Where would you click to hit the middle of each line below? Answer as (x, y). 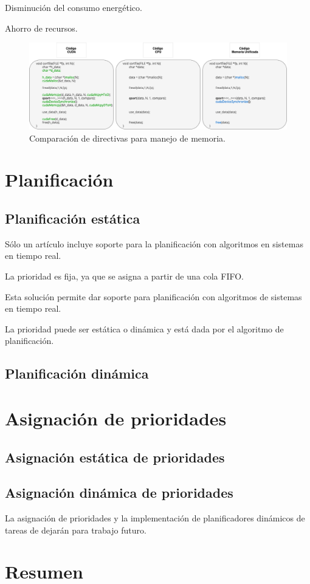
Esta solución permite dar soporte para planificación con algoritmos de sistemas (153, 296)
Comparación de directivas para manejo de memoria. (127, 138)
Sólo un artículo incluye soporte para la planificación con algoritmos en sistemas (154, 243)
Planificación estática (73, 218)
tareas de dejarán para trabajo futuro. (76, 530)
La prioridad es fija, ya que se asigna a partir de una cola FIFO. (124, 276)
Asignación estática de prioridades (115, 457)
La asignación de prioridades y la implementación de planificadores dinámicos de (155, 518)
